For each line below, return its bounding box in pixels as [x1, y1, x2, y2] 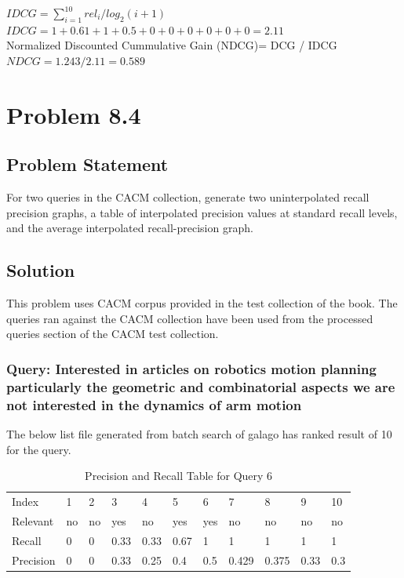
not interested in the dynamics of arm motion [6, 394, 302, 414]
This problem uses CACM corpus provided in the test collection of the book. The [6, 295, 398, 311]
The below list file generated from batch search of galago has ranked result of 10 [6, 425, 392, 442]
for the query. [6, 441, 71, 457]
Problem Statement [6, 152, 169, 176]
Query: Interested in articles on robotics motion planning [6, 358, 377, 378]
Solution [6, 258, 75, 282]
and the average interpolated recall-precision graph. [6, 220, 253, 236]
